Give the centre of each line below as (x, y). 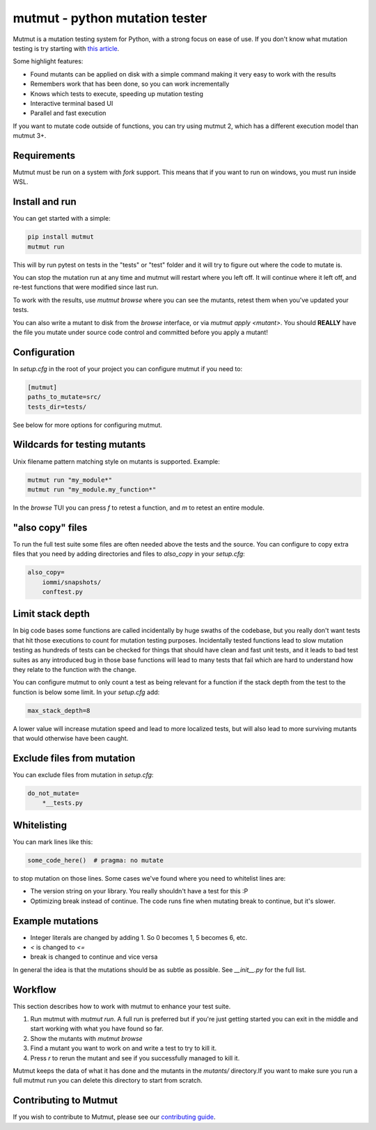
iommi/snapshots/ (72, 582)
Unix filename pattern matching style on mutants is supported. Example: (117, 461)
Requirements (44, 156)
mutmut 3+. (30, 136)
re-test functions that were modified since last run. (86, 287)
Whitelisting (40, 825)
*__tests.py (63, 803)
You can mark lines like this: (53, 842)
